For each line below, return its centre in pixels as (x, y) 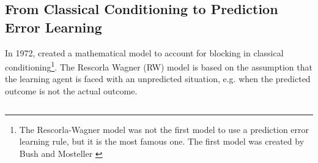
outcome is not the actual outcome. (71, 91)
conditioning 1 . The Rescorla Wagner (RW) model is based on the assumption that (159, 66)
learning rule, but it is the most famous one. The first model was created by (162, 141)
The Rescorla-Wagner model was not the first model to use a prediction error (164, 129)
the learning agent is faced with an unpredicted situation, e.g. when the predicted (158, 79)
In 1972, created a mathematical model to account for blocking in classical (144, 52)
